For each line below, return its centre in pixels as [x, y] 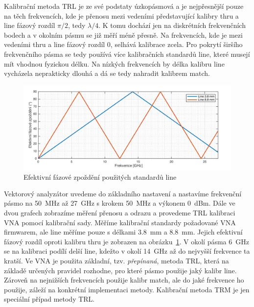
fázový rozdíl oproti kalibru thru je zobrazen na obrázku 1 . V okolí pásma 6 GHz [127, 241]
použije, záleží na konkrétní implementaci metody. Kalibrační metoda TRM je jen [127, 289]
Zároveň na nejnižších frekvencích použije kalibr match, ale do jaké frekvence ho [124, 280]
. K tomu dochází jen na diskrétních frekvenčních [172, 25]
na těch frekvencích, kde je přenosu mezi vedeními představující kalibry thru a [121, 15]
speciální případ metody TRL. [49, 299]
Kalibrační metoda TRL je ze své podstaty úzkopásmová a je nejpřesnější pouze [124, 6]
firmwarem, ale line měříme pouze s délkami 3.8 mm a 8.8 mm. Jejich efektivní [123, 232]
